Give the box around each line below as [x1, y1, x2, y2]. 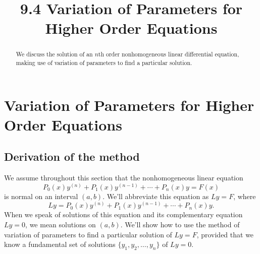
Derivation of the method [4, 149, 140, 164]
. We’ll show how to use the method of [120, 219, 240, 230]
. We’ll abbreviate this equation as [102, 190, 209, 201]
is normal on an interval [4, 190, 78, 201]
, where [233, 190, 256, 201]
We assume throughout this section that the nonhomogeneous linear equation [4, 172, 243, 183]
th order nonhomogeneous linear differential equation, [98, 50, 239, 58]
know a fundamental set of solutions [4, 239, 116, 249]
